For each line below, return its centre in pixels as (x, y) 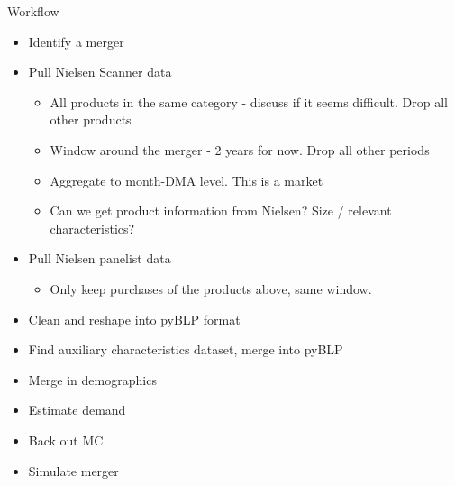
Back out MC (66, 440)
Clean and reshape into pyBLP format (134, 319)
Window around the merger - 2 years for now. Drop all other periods (240, 149)
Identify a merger (76, 41)
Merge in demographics (92, 379)
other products (91, 119)
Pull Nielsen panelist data (100, 258)
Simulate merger (73, 470)
